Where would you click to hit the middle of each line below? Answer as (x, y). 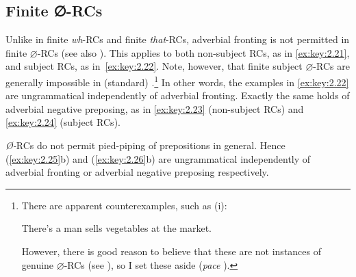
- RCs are (331, 66)
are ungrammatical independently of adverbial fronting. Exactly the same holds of (178, 95)
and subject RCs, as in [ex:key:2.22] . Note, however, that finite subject (154, 66)
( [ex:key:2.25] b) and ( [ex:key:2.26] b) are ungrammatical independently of (158, 158)
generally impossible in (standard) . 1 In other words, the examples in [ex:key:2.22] (177, 81)
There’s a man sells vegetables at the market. (117, 228)
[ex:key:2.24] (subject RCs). (63, 122)
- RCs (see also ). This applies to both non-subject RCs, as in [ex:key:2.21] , (193, 52)
